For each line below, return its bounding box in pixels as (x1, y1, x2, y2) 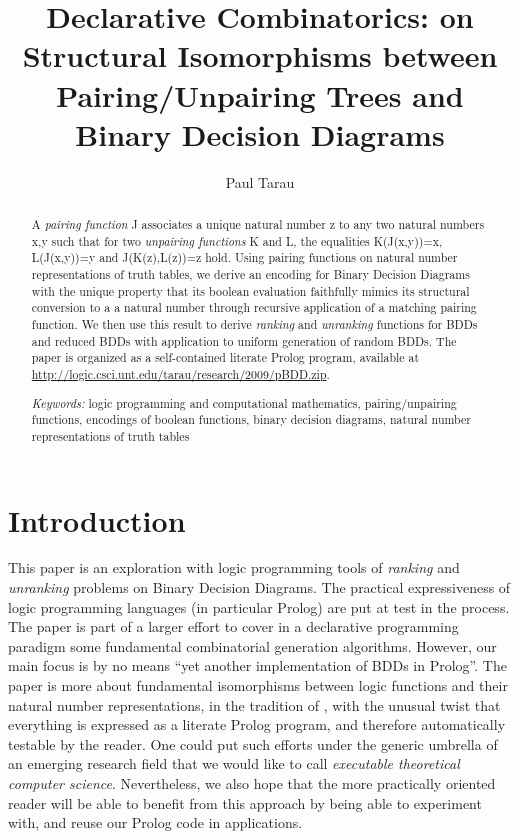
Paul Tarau (225, 171, 295, 192)
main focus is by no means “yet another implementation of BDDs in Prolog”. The (8, 655, 507, 676)
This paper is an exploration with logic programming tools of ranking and (8, 557, 460, 578)
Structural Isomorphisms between (22, 35, 498, 76)
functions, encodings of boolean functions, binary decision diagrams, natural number (31, 411, 471, 428)
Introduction (8, 499, 186, 540)
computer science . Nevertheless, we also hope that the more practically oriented (8, 772, 496, 793)
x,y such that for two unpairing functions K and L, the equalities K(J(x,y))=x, (31, 232, 443, 249)
